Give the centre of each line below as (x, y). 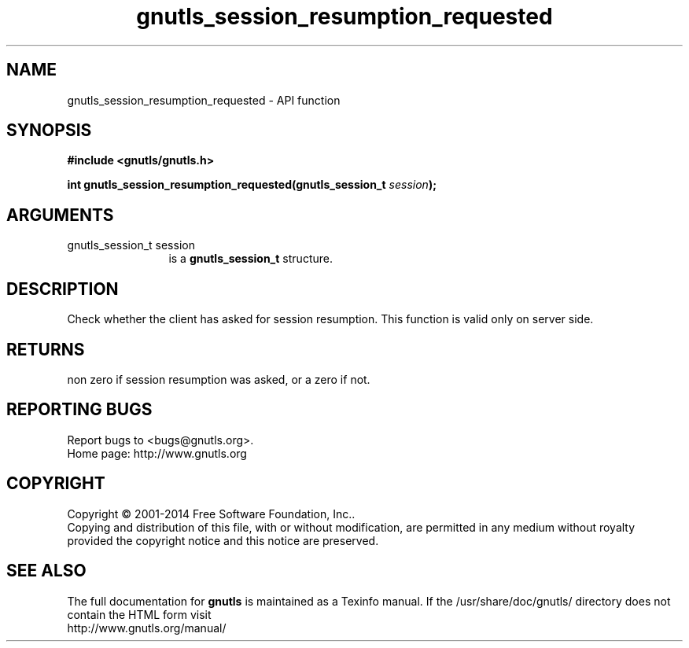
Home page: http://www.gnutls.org (157, 453)
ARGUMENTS (60, 215)
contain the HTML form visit (139, 614)
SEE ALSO (46, 571)
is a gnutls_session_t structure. (251, 259)
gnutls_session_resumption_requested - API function (204, 100)
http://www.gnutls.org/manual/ (147, 628)
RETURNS (46, 349)
